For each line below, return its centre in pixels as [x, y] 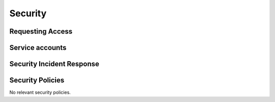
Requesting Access [41, 31]
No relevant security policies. [40, 92]
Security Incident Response [54, 64]
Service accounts [38, 48]
